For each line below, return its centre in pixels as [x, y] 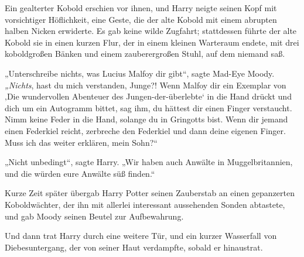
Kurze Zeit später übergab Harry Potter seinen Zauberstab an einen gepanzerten [150, 193]
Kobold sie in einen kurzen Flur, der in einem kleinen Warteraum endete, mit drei [152, 42]
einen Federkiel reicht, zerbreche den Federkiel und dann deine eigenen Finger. [145, 130]
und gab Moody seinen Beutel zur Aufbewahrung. [94, 216]
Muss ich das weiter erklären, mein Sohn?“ [81, 142]
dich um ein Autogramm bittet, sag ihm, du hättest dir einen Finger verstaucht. [148, 107]
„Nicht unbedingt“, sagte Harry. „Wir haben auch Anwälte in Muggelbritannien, [149, 162]
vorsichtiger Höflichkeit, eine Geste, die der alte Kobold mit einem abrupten [141, 19]
